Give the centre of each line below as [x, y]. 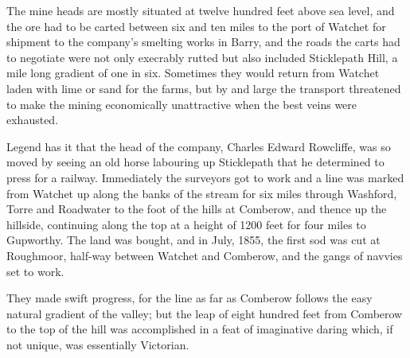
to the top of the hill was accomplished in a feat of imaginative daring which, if [200, 329]
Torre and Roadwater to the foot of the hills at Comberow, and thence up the [197, 209]
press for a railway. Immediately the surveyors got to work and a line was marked [205, 177]
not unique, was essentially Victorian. [98, 344]
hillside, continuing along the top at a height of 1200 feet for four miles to [186, 224]
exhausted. [33, 120]
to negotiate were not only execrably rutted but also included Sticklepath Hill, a [202, 57]
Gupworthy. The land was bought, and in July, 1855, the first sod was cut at [193, 240]
